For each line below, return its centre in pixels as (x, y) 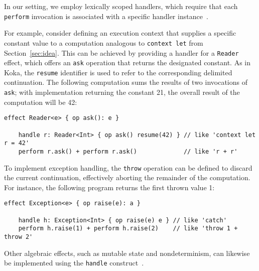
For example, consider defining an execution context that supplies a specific (120, 33)
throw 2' (19, 237)
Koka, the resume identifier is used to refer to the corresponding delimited (118, 72)
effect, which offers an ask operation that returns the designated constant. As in (127, 62)
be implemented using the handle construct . (74, 263)
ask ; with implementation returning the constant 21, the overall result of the (122, 92)
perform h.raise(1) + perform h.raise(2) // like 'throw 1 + (128, 229)
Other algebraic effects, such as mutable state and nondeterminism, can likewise (127, 253)
